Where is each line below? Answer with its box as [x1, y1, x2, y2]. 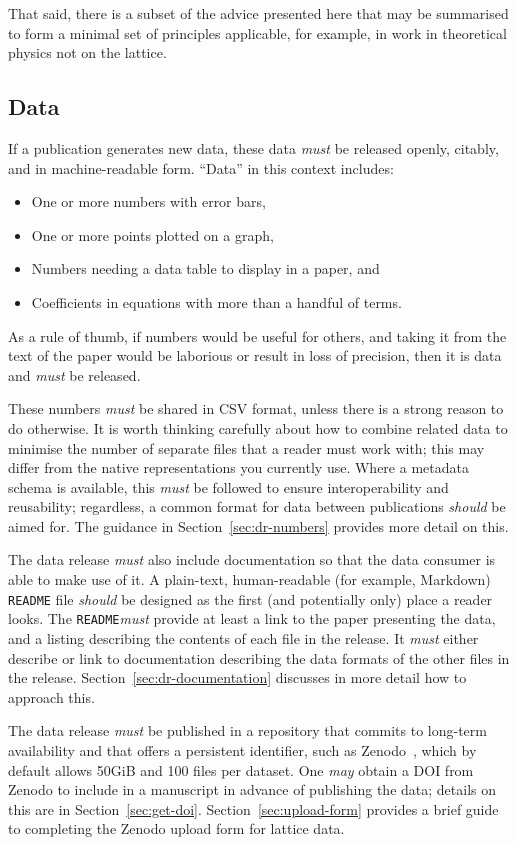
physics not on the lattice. [8, 42, 167, 63]
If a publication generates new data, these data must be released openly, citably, [8, 137, 499, 158]
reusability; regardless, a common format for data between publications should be [8, 496, 506, 517]
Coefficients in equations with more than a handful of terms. [31, 291, 402, 312]
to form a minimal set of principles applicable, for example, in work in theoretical [8, 22, 507, 43]
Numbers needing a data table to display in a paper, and [31, 258, 380, 279]
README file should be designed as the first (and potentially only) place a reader [8, 588, 493, 609]
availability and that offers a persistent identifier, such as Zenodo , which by [8, 739, 477, 760]
